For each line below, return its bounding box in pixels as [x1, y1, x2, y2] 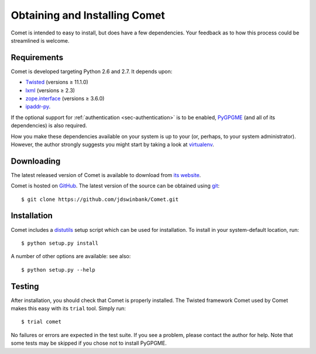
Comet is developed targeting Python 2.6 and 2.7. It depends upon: [11, 68, 173, 75]
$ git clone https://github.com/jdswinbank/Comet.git [21, 196, 178, 203]
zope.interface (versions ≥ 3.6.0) [25, 95, 105, 102]
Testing [11, 281, 39, 291]
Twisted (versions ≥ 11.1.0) [25, 79, 89, 86]
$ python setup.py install [21, 240, 99, 247]
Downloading [11, 156, 61, 166]
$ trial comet [21, 318, 61, 325]
